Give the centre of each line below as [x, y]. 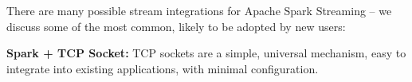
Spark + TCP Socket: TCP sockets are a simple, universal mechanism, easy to [206, 53]
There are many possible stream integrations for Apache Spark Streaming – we [199, 10]
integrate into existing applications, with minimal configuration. [163, 68]
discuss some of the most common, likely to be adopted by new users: [176, 26]
